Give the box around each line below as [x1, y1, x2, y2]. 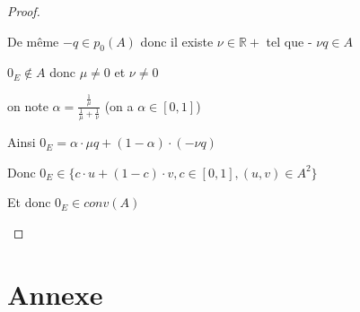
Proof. [7, 2, 40, 20]
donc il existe [140, 31, 214, 50]
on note [7, 96, 48, 115]
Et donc [7, 193, 51, 212]
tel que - [266, 31, 312, 50]
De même [7, 31, 59, 50]
